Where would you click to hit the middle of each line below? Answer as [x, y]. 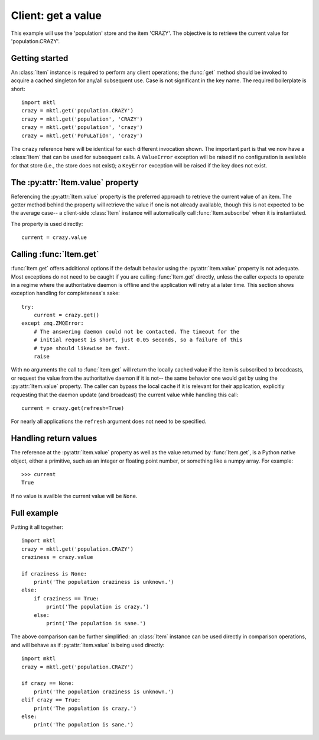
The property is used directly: [47, 224]
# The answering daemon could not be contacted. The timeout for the [136, 332]
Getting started [40, 58]
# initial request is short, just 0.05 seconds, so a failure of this [138, 340]
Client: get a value [56, 15]
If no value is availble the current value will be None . [74, 496]
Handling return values [54, 439]
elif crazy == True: [51, 700]
